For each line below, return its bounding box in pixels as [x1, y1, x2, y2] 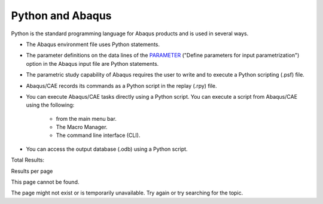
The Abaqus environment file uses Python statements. [26, 41, 160, 48]
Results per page [11, 168, 53, 175]
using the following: [26, 102, 75, 109]
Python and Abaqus [11, 9, 112, 22]
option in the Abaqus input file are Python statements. [26, 60, 159, 67]
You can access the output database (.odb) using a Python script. [26, 145, 188, 153]
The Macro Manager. [56, 123, 108, 131]
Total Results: [11, 156, 45, 164]
